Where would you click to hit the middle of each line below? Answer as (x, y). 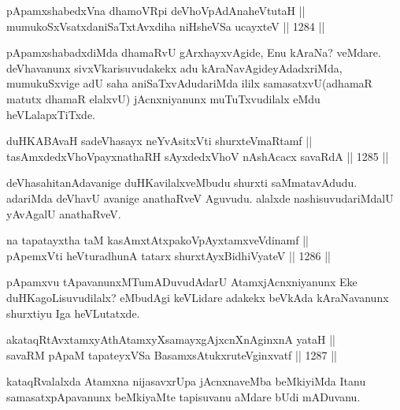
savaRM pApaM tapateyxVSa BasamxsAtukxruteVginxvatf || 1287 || (172, 354)
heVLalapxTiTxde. (51, 114)
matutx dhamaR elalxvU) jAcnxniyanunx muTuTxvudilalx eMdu (163, 98)
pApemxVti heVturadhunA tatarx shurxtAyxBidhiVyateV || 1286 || (169, 255)
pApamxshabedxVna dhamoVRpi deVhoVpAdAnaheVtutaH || (156, 10)
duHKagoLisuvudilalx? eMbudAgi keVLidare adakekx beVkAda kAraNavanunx (198, 297)
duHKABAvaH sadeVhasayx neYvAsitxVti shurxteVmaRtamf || (159, 141)
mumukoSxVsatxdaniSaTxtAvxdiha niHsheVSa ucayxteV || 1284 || (166, 26)
